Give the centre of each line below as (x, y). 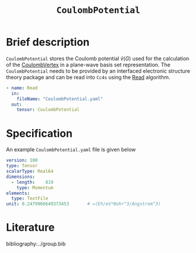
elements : (18, 193)
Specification (39, 133)
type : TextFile (30, 198)
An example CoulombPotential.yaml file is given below (71, 150)
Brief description (48, 42)
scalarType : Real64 (30, 171)
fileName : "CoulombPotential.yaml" (60, 99)
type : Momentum (35, 188)
